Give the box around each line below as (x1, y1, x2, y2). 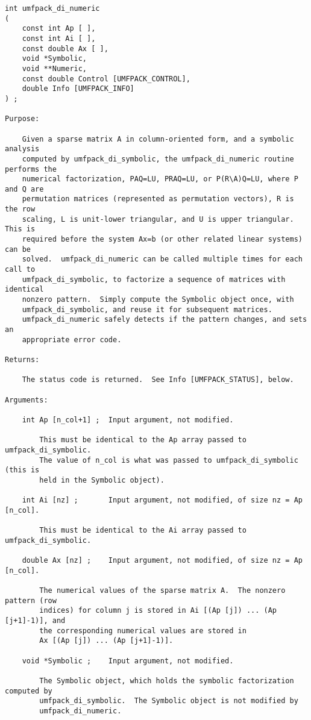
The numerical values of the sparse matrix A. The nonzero (39, 586, 286, 595)
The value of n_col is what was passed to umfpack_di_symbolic (39, 455, 298, 465)
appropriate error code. (22, 335, 122, 344)
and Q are (5, 184, 44, 193)
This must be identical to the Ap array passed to (39, 436, 247, 445)
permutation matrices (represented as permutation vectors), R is (22, 195, 294, 204)
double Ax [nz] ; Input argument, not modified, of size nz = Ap (22, 556, 303, 565)
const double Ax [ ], (22, 44, 108, 53)
